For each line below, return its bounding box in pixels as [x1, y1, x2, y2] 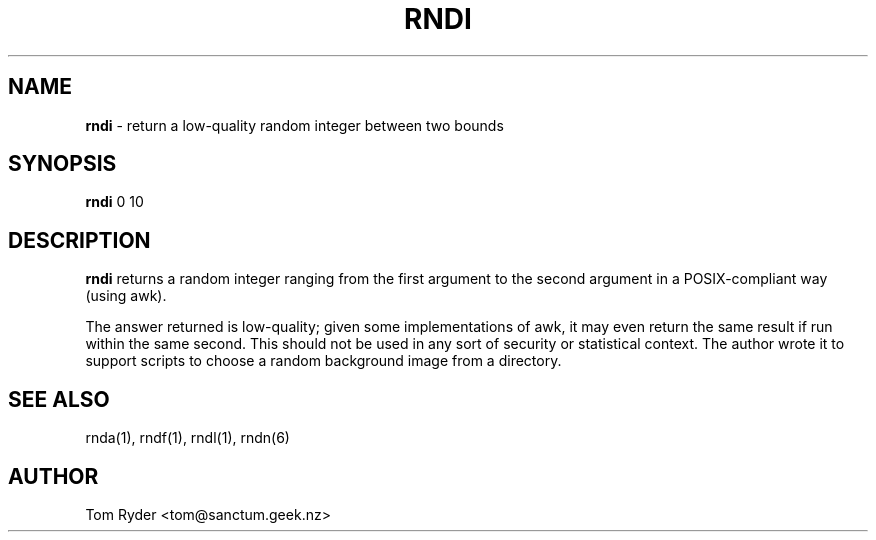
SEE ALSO [8, 386, 110, 412]
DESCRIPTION [8, 227, 151, 253]
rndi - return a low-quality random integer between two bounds [85, 116, 504, 134]
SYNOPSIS [8, 151, 117, 177]
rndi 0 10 [85, 193, 144, 211]
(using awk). [85, 287, 167, 305]
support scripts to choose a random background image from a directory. [85, 352, 562, 370]
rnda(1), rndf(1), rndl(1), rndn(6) [85, 429, 290, 447]
